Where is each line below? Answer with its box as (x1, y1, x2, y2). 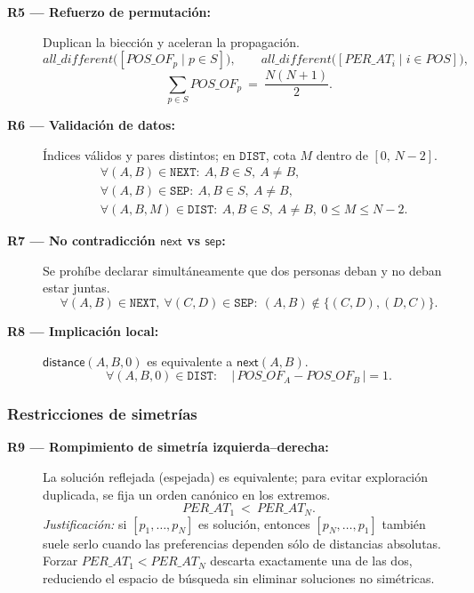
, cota (265, 145, 296, 164)
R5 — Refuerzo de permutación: (7, 3, 212, 20)
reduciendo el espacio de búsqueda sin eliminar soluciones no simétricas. (43, 568, 435, 587)
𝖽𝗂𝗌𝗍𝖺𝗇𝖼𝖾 (43, 356, 85, 369)
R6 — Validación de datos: (7, 115, 175, 133)
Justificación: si (43, 514, 127, 533)
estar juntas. (43, 278, 110, 297)
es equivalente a (147, 351, 233, 370)
